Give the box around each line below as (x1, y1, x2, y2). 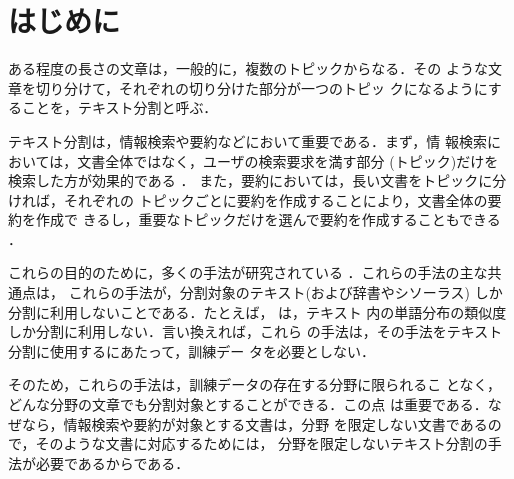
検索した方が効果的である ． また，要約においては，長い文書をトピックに (8, 170, 493, 191)
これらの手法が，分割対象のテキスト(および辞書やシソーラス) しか (68, 282, 503, 303)
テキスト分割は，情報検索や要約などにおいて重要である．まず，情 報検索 (8, 130, 487, 151)
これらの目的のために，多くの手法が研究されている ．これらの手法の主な (8, 262, 488, 283)
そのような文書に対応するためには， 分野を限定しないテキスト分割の (35, 433, 488, 454)
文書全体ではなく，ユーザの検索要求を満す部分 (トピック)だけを (77, 150, 499, 171)
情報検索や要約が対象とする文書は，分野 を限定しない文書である (63, 413, 488, 434)
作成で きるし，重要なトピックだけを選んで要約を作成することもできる (35, 209, 501, 230)
